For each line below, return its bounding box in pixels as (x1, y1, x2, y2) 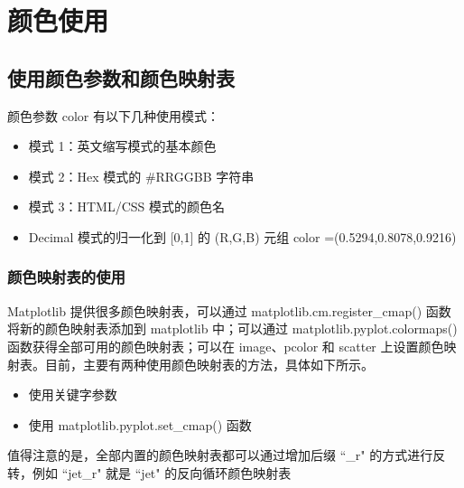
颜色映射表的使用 (7, 266, 125, 288)
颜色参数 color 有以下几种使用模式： (7, 106, 219, 125)
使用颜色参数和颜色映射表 (7, 63, 235, 91)
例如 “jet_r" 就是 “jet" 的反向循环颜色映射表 (32, 463, 292, 482)
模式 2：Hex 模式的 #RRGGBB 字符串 (28, 166, 255, 185)
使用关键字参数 (28, 385, 117, 404)
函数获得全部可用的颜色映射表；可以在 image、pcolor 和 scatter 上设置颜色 (7, 336, 444, 355)
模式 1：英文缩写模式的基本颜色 (28, 136, 217, 155)
